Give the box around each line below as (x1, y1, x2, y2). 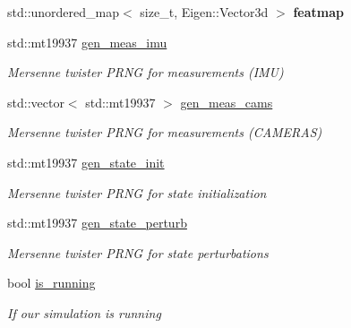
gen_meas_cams (180, 92, 273, 111)
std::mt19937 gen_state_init (7, 152, 165, 171)
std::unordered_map (7, 3, 120, 21)
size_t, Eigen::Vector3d (140, 3, 269, 21)
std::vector (7, 92, 64, 111)
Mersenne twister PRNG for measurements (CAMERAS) (7, 123, 322, 142)
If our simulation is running (7, 303, 161, 322)
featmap (293, 3, 344, 21)
